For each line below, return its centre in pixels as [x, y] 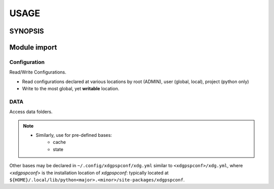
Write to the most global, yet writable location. [71, 89]
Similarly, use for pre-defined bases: [74, 135]
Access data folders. [31, 112]
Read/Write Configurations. [38, 72]
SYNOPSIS [27, 31]
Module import [33, 47]
